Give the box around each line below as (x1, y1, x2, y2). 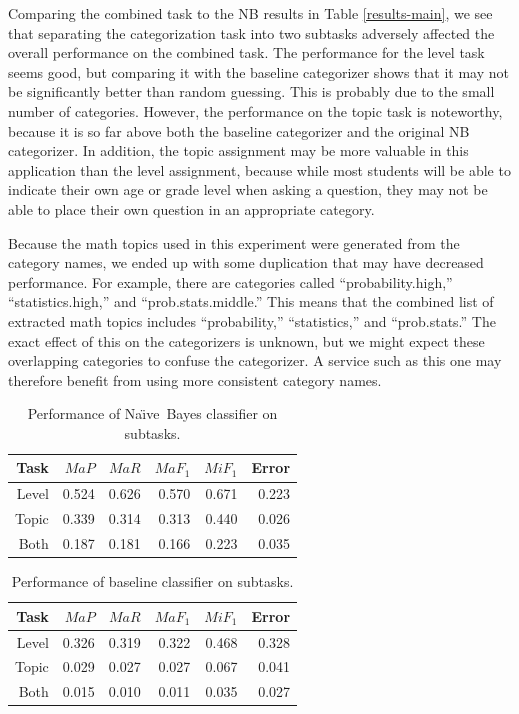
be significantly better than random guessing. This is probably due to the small (8, 81, 495, 102)
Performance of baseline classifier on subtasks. (11, 571, 294, 592)
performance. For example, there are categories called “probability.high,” (8, 271, 453, 292)
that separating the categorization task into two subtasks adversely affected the (8, 22, 495, 43)
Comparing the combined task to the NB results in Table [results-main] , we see (8, 3, 493, 23)
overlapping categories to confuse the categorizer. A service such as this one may (8, 350, 502, 371)
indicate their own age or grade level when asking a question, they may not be (8, 179, 488, 200)
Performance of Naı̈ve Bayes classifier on (27, 403, 278, 424)
